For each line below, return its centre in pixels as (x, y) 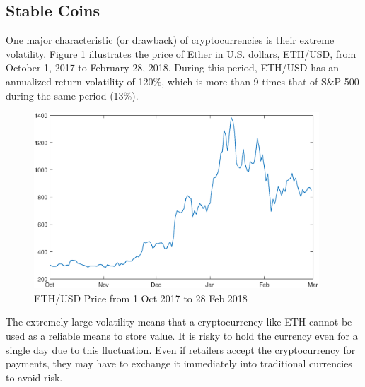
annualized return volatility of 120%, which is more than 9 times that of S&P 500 (182, 81)
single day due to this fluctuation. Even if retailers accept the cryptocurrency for (181, 349)
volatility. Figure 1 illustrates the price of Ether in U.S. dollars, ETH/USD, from (181, 53)
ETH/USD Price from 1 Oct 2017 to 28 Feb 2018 (141, 298)
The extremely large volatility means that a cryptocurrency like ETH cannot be (179, 322)
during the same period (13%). (72, 95)
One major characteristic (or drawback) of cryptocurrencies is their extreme (170, 40)
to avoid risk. (34, 377)
